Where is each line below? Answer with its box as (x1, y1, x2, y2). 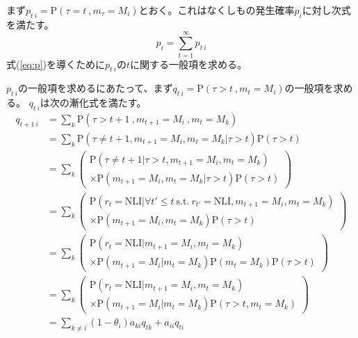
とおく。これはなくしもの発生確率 (138, 3, 295, 17)
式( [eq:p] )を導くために (6, 56, 105, 71)
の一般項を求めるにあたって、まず (17, 81, 173, 95)
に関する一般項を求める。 (129, 56, 247, 71)
